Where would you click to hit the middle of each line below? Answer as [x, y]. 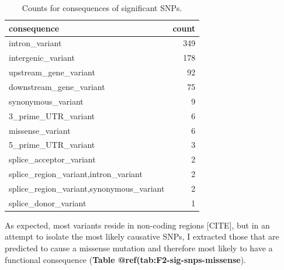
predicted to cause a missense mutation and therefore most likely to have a [139, 248]
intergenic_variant [42, 58]
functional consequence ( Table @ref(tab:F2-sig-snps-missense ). [125, 259]
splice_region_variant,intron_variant [76, 174]
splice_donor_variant [48, 202]
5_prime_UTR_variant [52, 145]
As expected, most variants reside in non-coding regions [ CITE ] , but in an [137, 225]
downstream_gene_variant [57, 86]
